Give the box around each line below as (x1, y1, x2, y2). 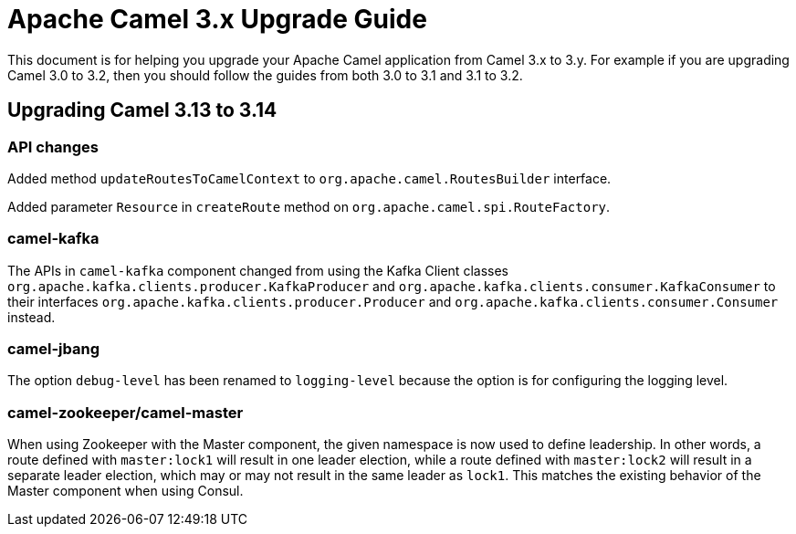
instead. (7, 309, 56, 325)
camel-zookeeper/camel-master (7, 403, 244, 422)
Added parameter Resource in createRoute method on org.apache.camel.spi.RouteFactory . (7, 198, 611, 215)
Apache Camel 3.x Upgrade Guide (7, 4, 427, 35)
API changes (7, 137, 99, 156)
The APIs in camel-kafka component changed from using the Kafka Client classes (7, 262, 508, 278)
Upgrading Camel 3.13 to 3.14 (7, 99, 278, 122)
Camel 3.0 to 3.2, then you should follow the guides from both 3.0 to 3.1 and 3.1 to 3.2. (7, 67, 523, 83)
